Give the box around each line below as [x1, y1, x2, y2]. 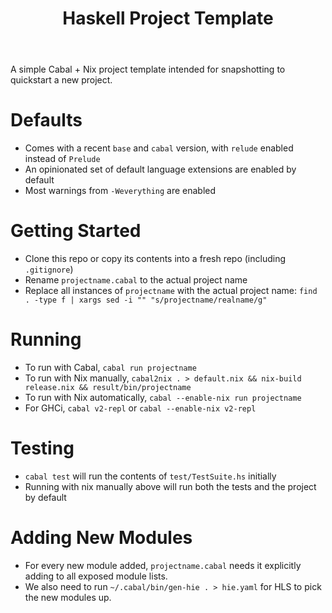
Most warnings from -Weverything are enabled [24, 185, 217, 197]
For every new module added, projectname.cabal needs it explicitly [24, 559, 302, 571]
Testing [10, 437, 75, 460]
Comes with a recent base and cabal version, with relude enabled [24, 142, 294, 154]
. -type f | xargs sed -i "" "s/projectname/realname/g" [24, 295, 268, 306]
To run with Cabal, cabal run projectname [24, 362, 197, 373]
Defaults [10, 109, 83, 132]
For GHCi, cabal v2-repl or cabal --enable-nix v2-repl [24, 402, 257, 414]
